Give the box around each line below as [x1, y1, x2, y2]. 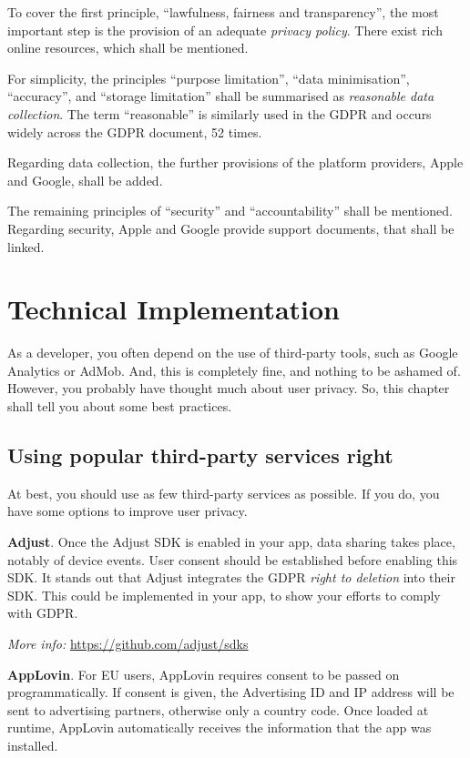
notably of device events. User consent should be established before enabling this [7, 550, 458, 569]
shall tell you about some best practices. [7, 397, 232, 416]
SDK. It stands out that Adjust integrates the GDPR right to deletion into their [7, 568, 455, 587]
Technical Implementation [7, 290, 341, 328]
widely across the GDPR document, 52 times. [7, 122, 262, 141]
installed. [7, 735, 58, 754]
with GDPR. [7, 603, 78, 622]
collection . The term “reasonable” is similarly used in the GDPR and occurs [7, 104, 432, 123]
